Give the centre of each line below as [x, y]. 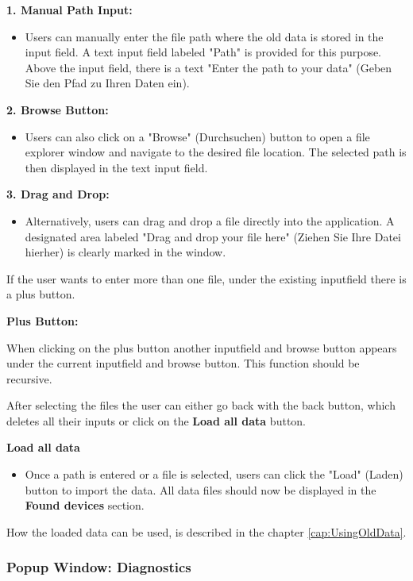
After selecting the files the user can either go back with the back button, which [201, 405]
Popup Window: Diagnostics [99, 567]
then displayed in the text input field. [116, 167]
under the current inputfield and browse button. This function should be [183, 363]
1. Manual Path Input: [69, 10]
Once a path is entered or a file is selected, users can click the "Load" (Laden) [214, 474]
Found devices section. [85, 505]
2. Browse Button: [58, 109]
